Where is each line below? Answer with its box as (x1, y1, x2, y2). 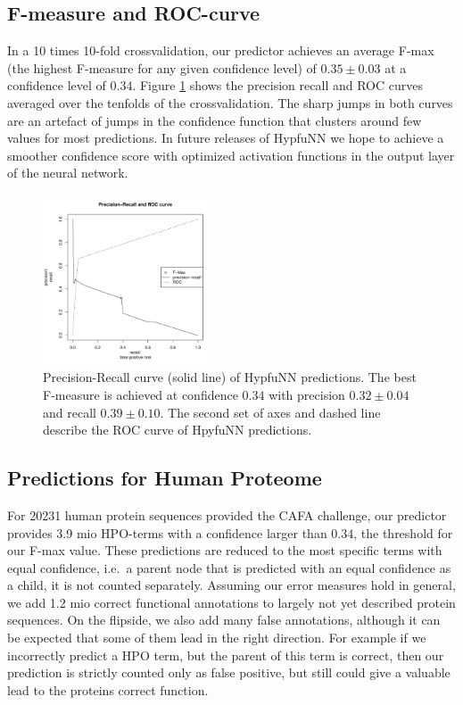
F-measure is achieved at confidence (43, 385, 238, 403)
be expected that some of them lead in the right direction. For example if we (7, 628, 426, 647)
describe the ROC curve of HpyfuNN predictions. (43, 420, 312, 439)
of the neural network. (7, 163, 128, 182)
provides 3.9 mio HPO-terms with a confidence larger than (7, 523, 327, 542)
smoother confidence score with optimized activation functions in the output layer (7, 145, 455, 164)
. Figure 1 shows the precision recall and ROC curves (132, 76, 423, 95)
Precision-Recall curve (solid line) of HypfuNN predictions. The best (43, 368, 417, 386)
